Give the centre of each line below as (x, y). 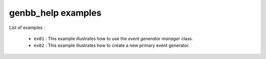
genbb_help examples (55, 13)
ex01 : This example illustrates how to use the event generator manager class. (113, 38)
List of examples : (27, 28)
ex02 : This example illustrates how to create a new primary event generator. (112, 45)
